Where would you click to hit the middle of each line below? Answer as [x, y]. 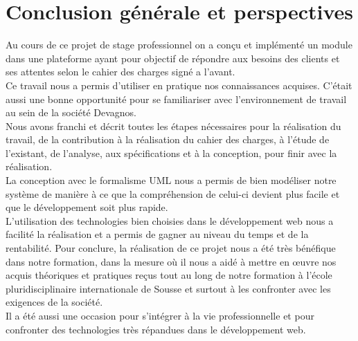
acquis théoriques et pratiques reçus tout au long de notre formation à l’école [169, 275]
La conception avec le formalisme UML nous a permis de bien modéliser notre [171, 180]
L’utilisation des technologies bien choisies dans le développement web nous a [170, 220]
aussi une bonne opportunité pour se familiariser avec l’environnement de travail [176, 99]
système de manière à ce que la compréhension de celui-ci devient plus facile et [173, 193]
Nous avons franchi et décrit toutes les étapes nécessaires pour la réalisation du [173, 126]
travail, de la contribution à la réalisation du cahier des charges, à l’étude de [168, 139]
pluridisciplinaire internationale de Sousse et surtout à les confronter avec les [168, 288]
